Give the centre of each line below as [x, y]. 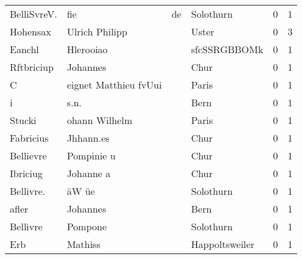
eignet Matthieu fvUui [114, 85]
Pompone [87, 226]
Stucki [23, 120]
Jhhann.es [88, 138]
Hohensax [31, 31]
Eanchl [24, 49]
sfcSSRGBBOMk [227, 49]
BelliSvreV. [34, 14]
